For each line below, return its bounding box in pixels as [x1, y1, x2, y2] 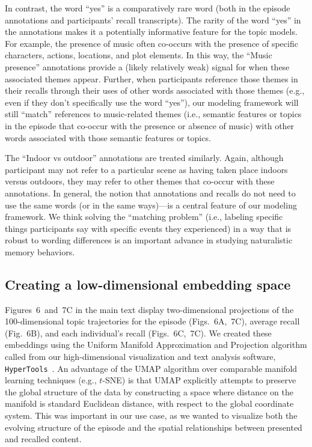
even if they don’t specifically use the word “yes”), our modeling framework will [5, 96, 299, 108]
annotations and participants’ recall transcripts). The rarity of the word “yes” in [5, 13, 301, 26]
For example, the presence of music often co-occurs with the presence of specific [5, 37, 298, 49]
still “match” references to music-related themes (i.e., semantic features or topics [5, 108, 302, 120]
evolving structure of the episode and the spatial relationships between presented [5, 421, 302, 433]
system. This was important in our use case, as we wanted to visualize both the [5, 409, 298, 422]
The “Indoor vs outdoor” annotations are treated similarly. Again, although [5, 151, 284, 164]
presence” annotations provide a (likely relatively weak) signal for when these [5, 60, 290, 73]
